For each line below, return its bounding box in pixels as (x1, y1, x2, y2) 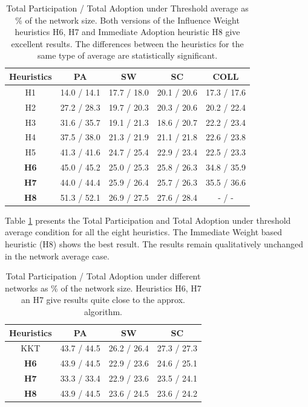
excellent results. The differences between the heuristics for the (11, 37, 244, 50)
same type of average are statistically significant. (37, 49, 218, 62)
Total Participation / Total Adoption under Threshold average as (6, 2, 249, 14)
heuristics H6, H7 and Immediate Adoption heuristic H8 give (15, 25, 240, 38)
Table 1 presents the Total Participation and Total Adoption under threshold (5, 213, 291, 226)
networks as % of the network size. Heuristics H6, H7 (5, 281, 202, 294)
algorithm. (84, 305, 122, 317)
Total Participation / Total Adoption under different (5, 270, 201, 282)
